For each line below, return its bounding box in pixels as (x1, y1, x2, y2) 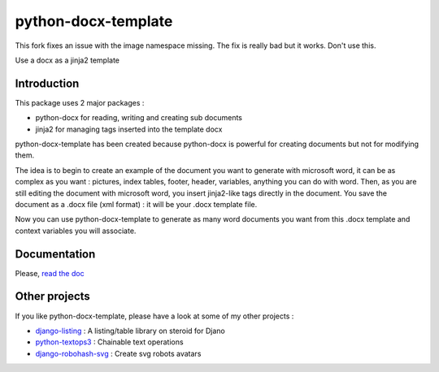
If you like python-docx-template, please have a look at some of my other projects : (15, 311, 294, 321)
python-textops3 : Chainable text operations (35, 337, 184, 347)
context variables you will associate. (15, 226, 137, 236)
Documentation (15, 247, 96, 261)
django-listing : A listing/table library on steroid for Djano (35, 326, 225, 335)
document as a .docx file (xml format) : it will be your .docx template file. (15, 199, 258, 209)
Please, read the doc (15, 268, 85, 278)
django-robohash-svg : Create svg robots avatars (35, 348, 202, 358)
